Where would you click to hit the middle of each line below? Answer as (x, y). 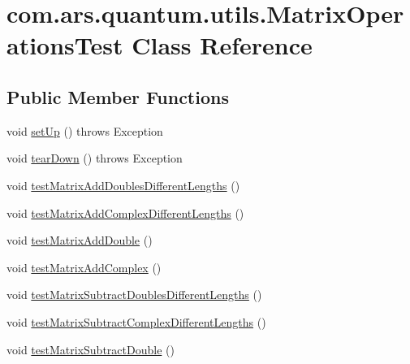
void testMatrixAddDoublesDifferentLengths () (123, 185)
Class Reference (222, 45)
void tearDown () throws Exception (95, 158)
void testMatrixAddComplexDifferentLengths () (125, 212)
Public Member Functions (118, 96)
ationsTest (65, 45)
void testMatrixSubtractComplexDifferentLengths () (136, 321)
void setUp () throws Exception (85, 130)
